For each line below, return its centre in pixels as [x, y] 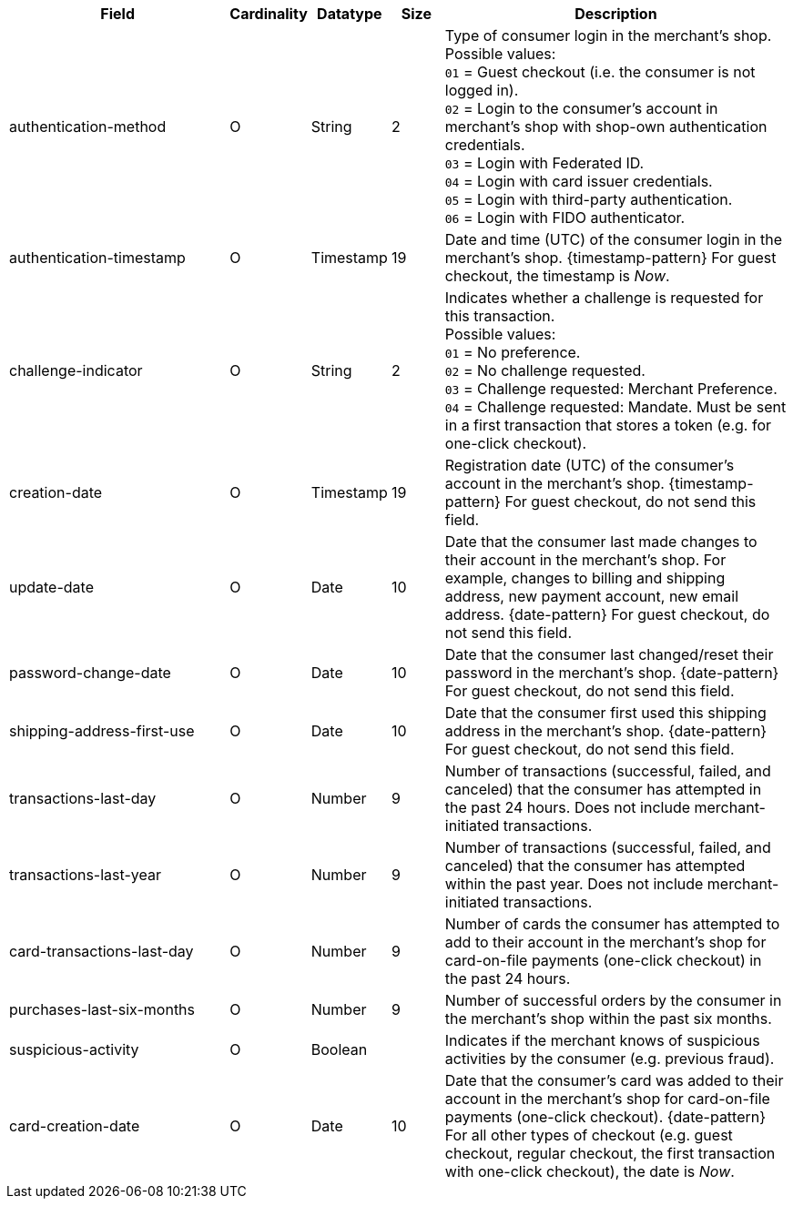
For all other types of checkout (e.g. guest [589, 1135]
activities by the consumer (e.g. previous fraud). [610, 1059]
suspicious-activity [74, 1049]
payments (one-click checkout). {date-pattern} [605, 1117]
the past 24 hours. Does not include [567, 807]
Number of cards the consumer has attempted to [612, 924]
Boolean [339, 1049]
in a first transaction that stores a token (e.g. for [608, 425]
